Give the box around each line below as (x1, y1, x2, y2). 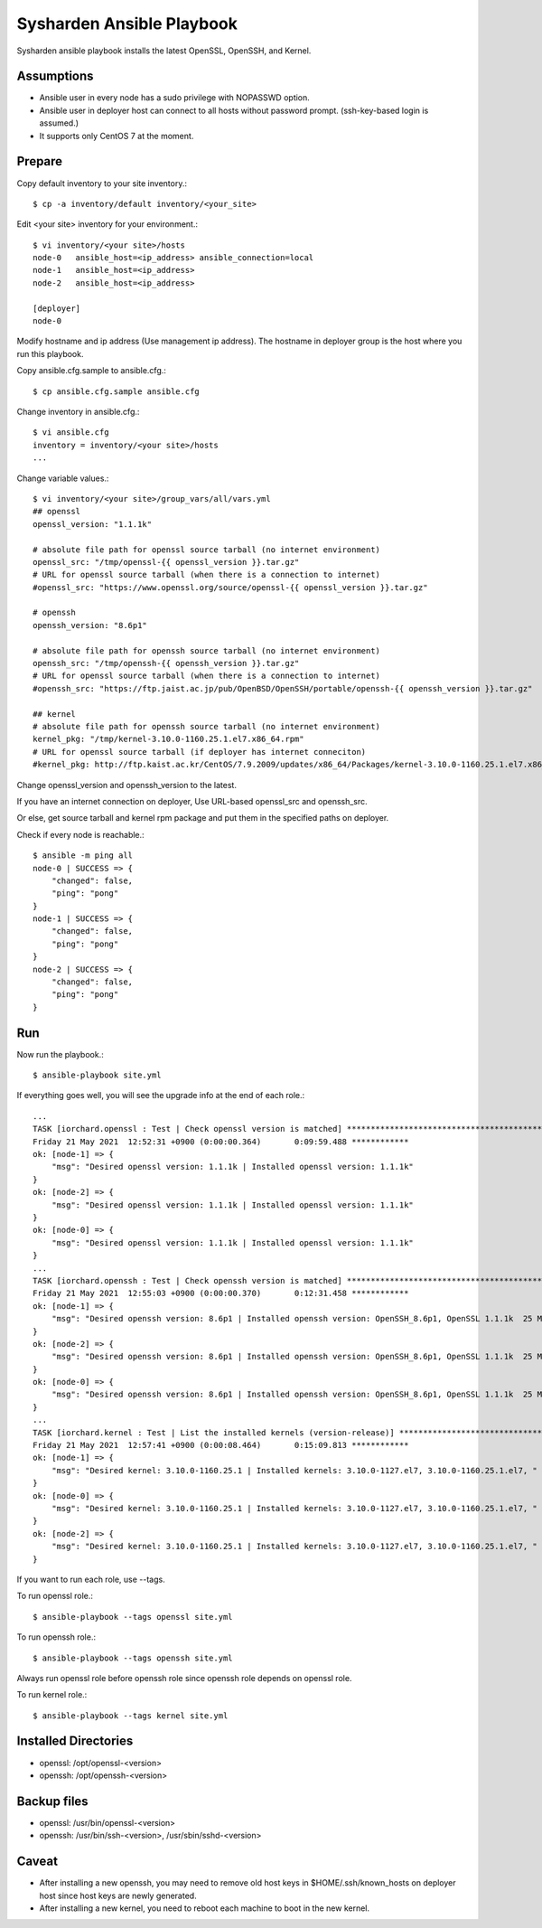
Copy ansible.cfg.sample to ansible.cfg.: (16, 365, 167, 376)
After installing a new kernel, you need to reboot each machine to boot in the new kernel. (39, 1903, 370, 1914)
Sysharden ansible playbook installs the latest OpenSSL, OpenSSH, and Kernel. (16, 45, 312, 56)
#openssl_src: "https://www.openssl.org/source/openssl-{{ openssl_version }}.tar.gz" (33, 582, 428, 592)
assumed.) (39, 118, 79, 128)
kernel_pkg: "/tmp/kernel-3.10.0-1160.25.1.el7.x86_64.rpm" (33, 734, 304, 745)
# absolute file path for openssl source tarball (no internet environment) (33, 544, 381, 555)
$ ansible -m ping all (33, 851, 134, 861)
